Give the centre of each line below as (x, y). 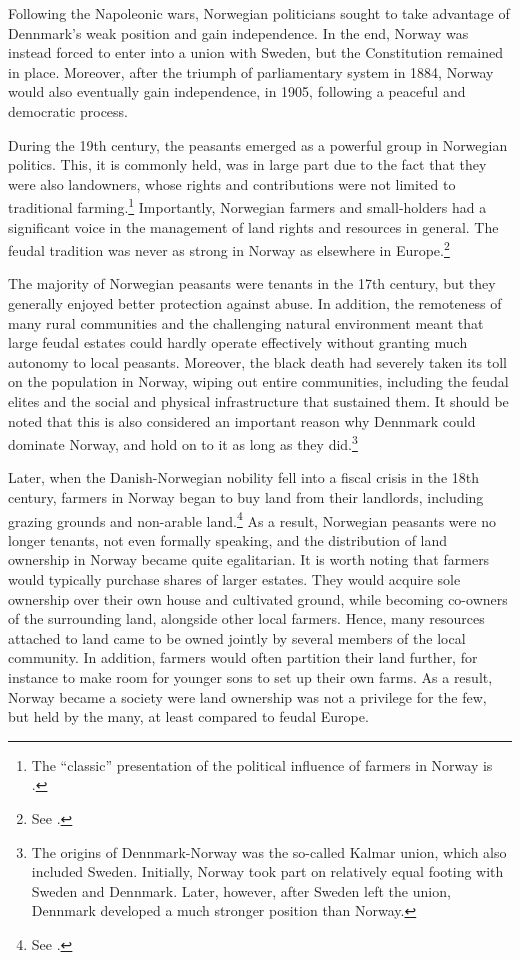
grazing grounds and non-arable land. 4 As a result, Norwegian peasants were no (252, 519)
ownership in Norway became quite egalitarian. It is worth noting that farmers (249, 559)
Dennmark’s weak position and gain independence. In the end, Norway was (238, 32)
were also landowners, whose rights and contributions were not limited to (232, 183)
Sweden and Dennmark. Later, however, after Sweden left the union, (241, 890)
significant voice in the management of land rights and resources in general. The (253, 226)
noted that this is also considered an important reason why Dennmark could (242, 420)
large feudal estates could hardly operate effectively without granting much (238, 342)
